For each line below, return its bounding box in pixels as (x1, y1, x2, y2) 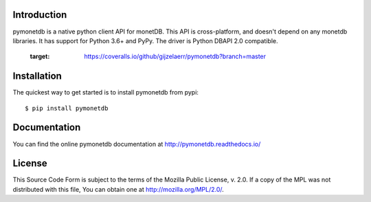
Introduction (12, 9, 67, 21)
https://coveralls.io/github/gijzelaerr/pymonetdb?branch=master (84, 52, 267, 61)
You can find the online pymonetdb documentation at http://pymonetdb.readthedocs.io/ (12, 140, 261, 148)
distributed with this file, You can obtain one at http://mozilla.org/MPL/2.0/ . (12, 185, 225, 193)
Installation (12, 71, 62, 82)
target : (30, 52, 50, 61)
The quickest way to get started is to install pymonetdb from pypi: (12, 88, 199, 97)
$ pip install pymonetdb (25, 104, 109, 112)
